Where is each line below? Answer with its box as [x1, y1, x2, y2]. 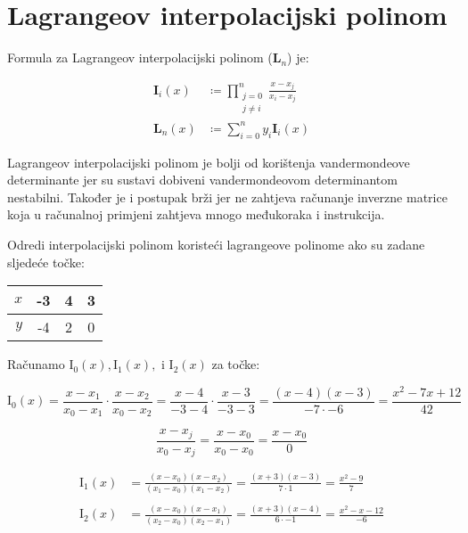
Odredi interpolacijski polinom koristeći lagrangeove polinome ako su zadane [7, 235, 425, 254]
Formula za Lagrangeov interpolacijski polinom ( [7, 48, 273, 67]
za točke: [211, 355, 260, 373]
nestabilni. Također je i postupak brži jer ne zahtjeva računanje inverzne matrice [7, 187, 447, 206]
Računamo [7, 355, 65, 373]
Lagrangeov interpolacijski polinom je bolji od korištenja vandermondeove [7, 152, 410, 171]
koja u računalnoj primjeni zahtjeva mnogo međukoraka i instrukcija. [7, 205, 385, 224]
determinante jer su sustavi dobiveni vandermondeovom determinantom [7, 170, 398, 189]
